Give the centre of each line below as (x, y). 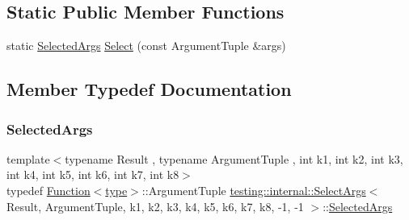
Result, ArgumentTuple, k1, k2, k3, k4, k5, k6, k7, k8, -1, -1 (155, 206)
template (28, 158)
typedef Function (48, 190)
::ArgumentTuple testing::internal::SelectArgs (254, 190)
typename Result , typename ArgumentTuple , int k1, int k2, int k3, (234, 158)
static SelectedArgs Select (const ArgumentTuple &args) (146, 46)
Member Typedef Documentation (149, 89)
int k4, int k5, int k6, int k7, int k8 (93, 174)
